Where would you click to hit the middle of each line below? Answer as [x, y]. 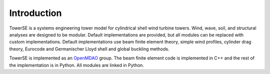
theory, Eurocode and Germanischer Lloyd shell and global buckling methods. [89, 49]
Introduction [35, 13]
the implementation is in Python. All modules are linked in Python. [77, 65]
